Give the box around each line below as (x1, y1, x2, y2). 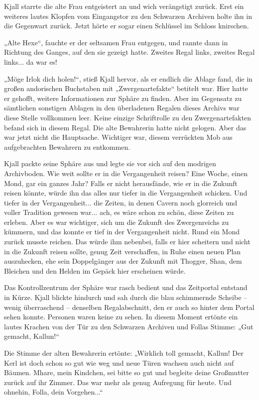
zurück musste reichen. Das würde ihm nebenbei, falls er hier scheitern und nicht (4, 236, 251, 247)
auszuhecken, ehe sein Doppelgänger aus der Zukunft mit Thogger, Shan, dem (4, 256, 242, 266)
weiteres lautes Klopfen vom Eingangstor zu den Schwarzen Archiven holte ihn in (4, 10, 252, 21)
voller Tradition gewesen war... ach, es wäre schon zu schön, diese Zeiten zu (4, 207, 234, 217)
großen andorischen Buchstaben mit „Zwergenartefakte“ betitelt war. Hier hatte (4, 83, 248, 94)
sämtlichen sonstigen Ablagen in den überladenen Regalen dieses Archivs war (4, 102, 240, 113)
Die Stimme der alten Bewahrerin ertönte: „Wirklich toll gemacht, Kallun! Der (4, 348, 244, 358)
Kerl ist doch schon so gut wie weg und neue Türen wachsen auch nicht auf (4, 357, 234, 368)
